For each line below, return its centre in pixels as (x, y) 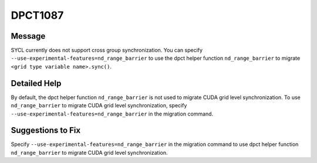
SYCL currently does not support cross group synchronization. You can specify (107, 50)
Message (28, 36)
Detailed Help (36, 83)
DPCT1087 (37, 15)
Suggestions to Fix (46, 130)
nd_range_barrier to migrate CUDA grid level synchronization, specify (99, 106)
